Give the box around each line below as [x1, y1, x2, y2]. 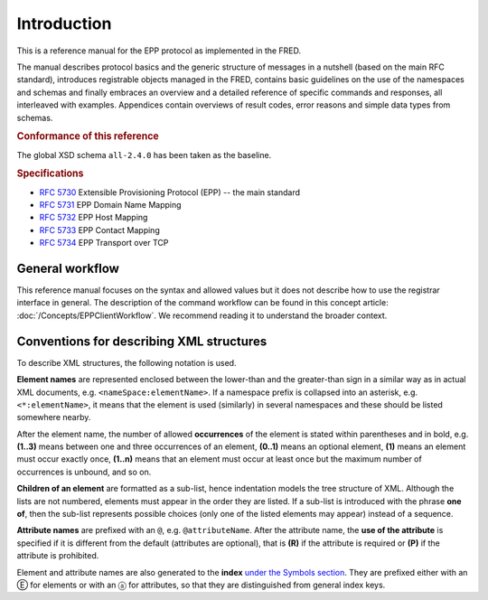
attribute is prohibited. [16, 550, 99, 561]
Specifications [16, 167, 84, 180]
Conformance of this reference [16, 130, 160, 143]
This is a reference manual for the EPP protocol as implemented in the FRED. [16, 45, 302, 56]
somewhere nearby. [16, 412, 91, 423]
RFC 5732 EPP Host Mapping [39, 212, 148, 223]
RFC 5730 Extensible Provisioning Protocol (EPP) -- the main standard [39, 186, 300, 198]
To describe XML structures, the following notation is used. [16, 357, 237, 368]
